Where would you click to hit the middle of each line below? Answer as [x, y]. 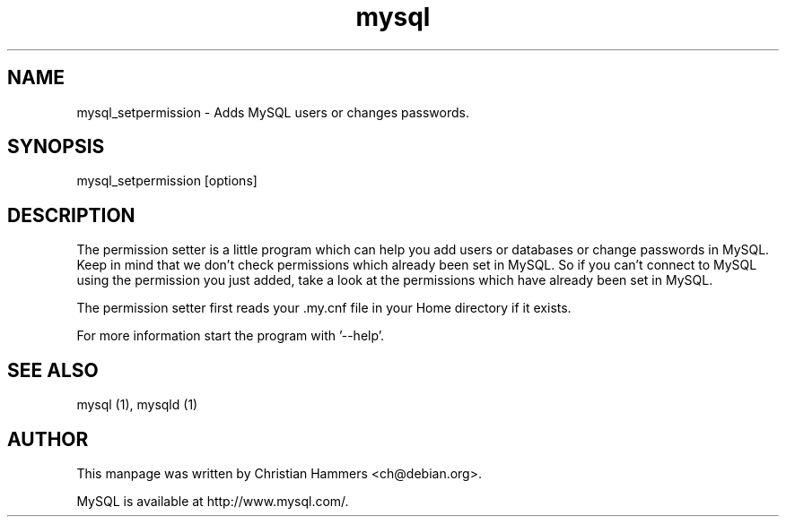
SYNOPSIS [56, 147]
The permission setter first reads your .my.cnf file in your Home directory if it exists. [324, 308]
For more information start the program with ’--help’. [230, 336]
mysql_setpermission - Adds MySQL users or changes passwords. [273, 112]
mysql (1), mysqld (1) [137, 405]
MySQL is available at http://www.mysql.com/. [213, 501]
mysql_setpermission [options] [167, 181]
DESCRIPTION [71, 215]
